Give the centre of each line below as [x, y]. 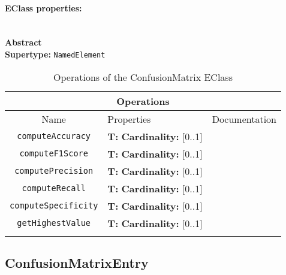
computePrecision [54, 171]
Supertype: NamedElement [55, 54]
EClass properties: [43, 7]
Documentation [244, 119]
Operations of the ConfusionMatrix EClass [143, 77]
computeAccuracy [54, 136]
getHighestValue [54, 223]
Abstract [23, 42]
